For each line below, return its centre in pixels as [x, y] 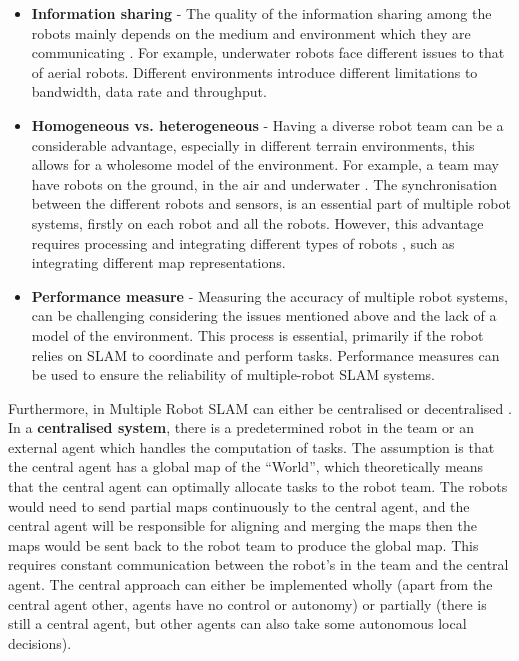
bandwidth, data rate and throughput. [149, 91]
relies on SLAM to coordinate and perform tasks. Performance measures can [265, 354]
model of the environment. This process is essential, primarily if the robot [257, 334]
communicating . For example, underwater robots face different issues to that [268, 52]
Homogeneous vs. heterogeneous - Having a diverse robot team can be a [267, 124]
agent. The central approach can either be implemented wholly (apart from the [250, 584]
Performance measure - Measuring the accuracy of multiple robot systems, [269, 295]
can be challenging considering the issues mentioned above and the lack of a [264, 315]
